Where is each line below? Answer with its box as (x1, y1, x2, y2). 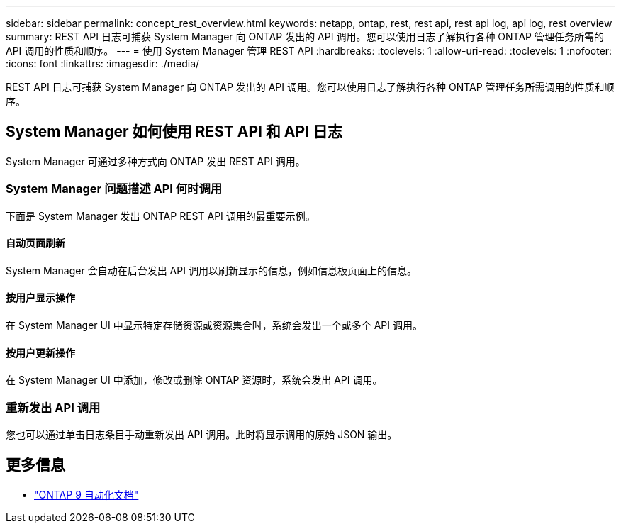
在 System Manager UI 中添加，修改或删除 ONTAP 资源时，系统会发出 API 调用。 (6, 374, 383, 386)
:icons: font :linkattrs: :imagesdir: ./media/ (6, 57, 200, 69)
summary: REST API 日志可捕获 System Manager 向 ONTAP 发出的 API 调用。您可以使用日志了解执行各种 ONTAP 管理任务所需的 (6, 30, 604, 43)
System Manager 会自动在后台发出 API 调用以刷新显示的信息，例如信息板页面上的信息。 (6, 264, 417, 277)
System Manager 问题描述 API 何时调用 (6, 182, 223, 196)
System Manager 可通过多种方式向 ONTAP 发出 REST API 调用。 (6, 155, 306, 167)
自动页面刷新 (6, 237, 65, 250)
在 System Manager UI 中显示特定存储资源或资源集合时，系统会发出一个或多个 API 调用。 (6, 319, 423, 332)
